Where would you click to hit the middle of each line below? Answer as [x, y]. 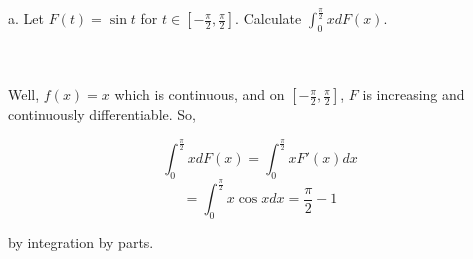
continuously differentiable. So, [102, 114]
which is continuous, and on [199, 94]
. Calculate [268, 18]
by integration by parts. [81, 242]
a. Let [26, 18]
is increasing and [413, 94]
